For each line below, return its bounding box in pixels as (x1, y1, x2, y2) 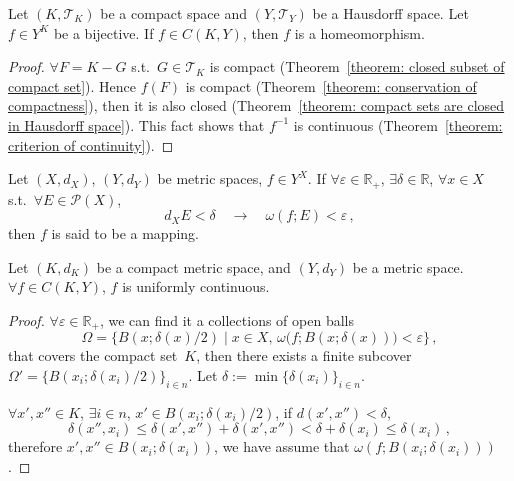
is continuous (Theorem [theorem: (293, 114, 503, 135)
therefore (8, 436, 63, 457)
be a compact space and (100, 3, 247, 23)
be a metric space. (352, 256, 464, 277)
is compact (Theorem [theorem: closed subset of (209, 56, 505, 77)
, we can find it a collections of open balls (99, 309, 354, 330)
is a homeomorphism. (294, 22, 425, 43)
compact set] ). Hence (8, 75, 136, 96)
